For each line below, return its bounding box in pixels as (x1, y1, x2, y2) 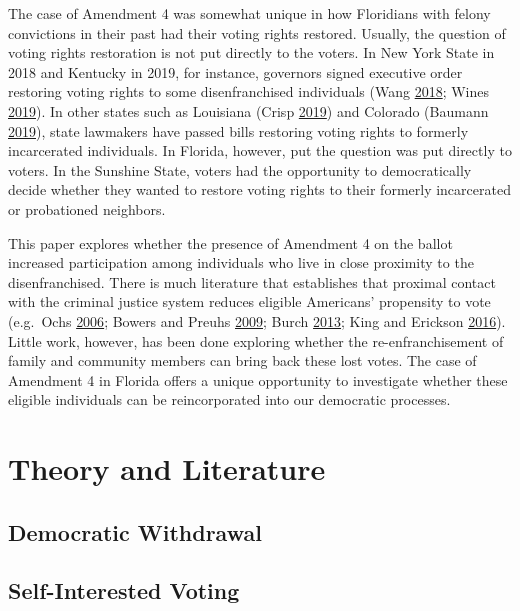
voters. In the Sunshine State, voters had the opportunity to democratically (8, 159, 472, 180)
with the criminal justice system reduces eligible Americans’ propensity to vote (8, 291, 491, 312)
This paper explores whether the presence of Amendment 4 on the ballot (8, 232, 453, 253)
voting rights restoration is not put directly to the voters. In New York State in (8, 42, 495, 63)
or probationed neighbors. (8, 198, 166, 219)
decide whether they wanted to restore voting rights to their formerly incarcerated (8, 179, 511, 200)
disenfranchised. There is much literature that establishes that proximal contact (8, 271, 496, 292)
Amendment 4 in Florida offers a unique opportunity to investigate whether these (8, 369, 508, 390)
